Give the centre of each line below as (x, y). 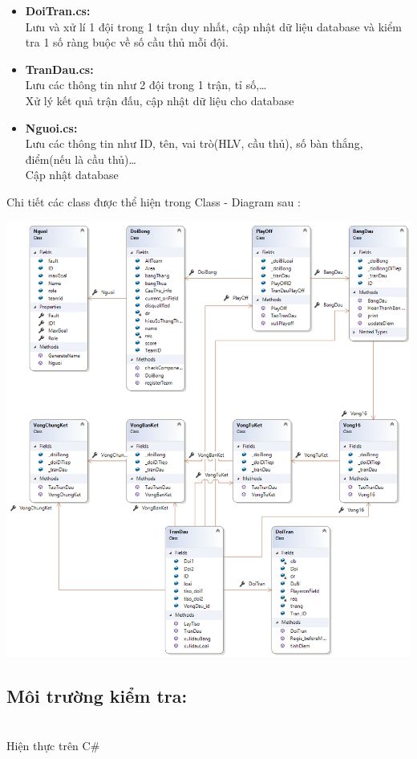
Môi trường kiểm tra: (97, 696)
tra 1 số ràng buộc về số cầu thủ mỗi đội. (127, 42)
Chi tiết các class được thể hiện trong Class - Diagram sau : (154, 201)
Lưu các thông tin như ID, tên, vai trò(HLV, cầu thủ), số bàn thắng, (194, 143)
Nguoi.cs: (51, 127)
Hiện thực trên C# (53, 745)
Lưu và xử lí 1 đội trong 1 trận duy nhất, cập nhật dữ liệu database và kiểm (213, 26)
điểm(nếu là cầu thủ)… (81, 159)
